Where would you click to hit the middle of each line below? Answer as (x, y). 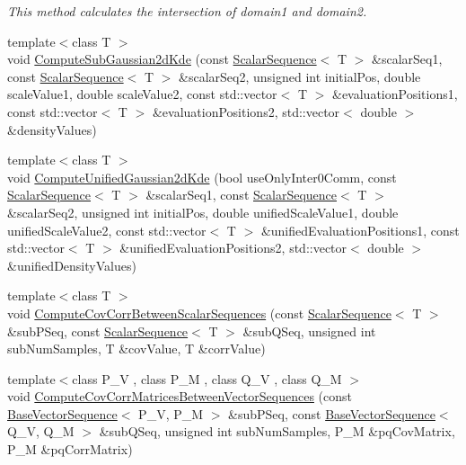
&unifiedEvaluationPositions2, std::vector (233, 248)
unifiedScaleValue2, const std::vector (107, 230)
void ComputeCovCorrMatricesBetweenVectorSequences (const (180, 396)
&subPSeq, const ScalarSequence (98, 331)
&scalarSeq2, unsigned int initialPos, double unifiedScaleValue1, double (203, 212)
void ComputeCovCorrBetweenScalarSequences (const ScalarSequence (199, 313)
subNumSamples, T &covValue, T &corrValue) (136, 349)
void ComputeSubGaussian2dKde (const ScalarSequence (162, 59)
